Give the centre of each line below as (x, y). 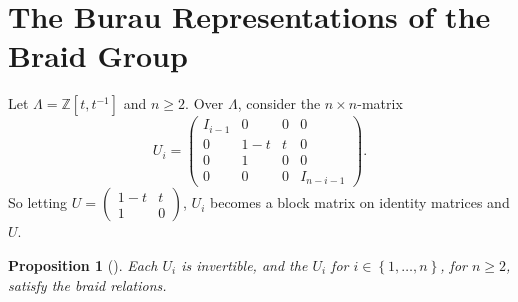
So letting (38, 202)
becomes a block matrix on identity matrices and (360, 202)
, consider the (279, 103)
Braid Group (98, 55)
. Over (204, 103)
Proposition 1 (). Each (83, 265)
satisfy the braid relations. (87, 284)
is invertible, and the (244, 265)
